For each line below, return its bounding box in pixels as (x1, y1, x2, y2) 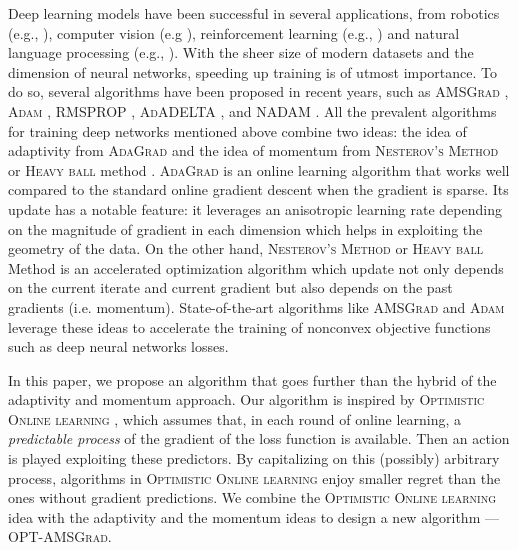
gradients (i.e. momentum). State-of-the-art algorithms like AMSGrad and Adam (8, 296, 505, 317)
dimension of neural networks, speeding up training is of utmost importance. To (8, 61, 498, 82)
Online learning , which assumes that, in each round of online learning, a (8, 408, 462, 429)
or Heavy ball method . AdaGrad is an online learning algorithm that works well (8, 159, 510, 180)
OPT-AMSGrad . (8, 526, 112, 547)
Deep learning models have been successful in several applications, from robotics (8, 3, 500, 23)
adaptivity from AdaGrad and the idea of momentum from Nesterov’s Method (8, 140, 499, 161)
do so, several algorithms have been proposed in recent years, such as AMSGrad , (8, 81, 509, 102)
